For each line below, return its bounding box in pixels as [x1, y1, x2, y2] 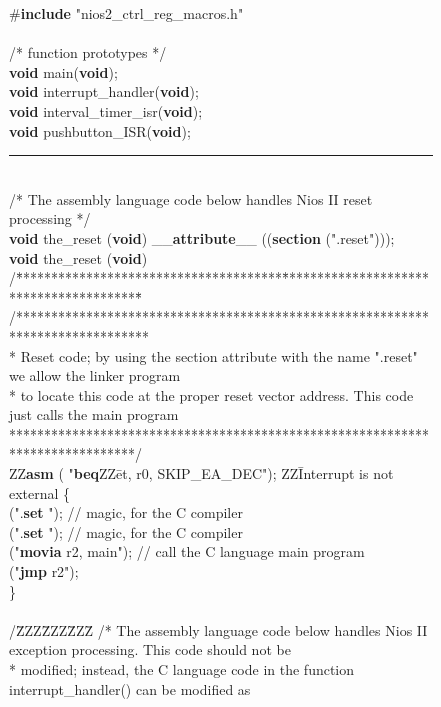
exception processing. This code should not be [9, 639, 291, 660]
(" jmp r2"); [9, 561, 79, 582]
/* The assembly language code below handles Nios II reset [9, 188, 373, 209]
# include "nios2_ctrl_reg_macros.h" [9, 3, 244, 23]
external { [9, 482, 71, 503]
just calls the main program [9, 404, 179, 425]
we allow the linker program [9, 365, 181, 386]
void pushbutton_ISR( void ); [9, 120, 191, 141]
